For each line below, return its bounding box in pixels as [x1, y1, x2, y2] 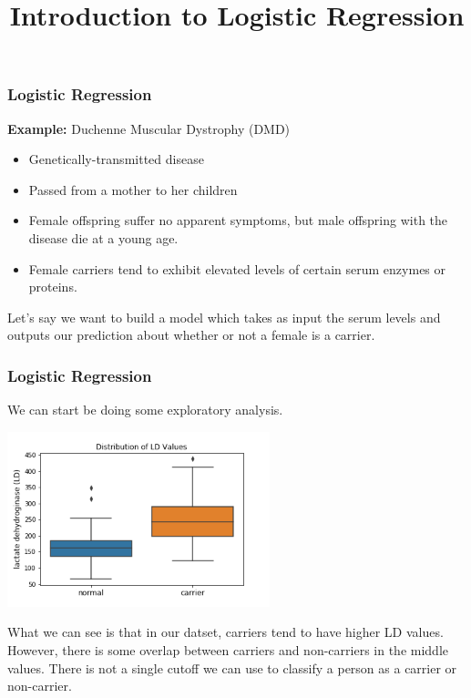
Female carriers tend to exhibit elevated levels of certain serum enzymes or [28, 259, 446, 278]
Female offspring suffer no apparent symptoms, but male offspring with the [28, 210, 448, 230]
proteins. [28, 277, 77, 296]
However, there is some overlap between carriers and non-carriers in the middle [7, 641, 448, 660]
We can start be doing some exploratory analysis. [7, 400, 283, 419]
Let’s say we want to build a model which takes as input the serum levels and [7, 307, 441, 326]
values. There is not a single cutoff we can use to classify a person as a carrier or [7, 658, 457, 677]
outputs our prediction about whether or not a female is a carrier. [7, 325, 375, 344]
